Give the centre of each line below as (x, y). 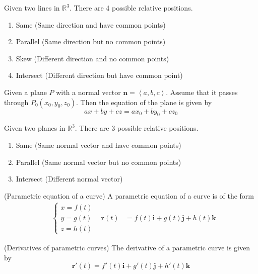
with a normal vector (88, 92)
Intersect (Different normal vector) (69, 179)
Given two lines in (32, 8)
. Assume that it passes (202, 92)
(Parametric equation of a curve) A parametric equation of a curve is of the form (129, 195)
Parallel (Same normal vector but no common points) (99, 162)
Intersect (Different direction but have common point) (99, 75)
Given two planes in (35, 128)
